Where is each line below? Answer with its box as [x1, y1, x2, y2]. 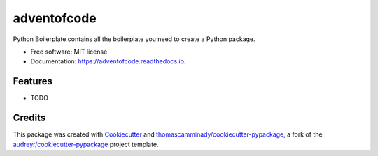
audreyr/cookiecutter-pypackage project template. [13, 140, 159, 148]
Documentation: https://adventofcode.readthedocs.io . [30, 57, 186, 65]
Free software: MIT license [30, 47, 108, 56]
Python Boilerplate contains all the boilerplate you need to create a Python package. [13, 35, 255, 43]
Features [13, 75, 52, 87]
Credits [13, 112, 46, 124]
